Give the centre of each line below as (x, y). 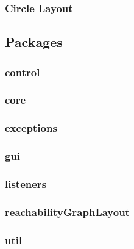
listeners (26, 183)
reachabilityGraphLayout (67, 211)
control (23, 72)
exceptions (31, 128)
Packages (34, 42)
